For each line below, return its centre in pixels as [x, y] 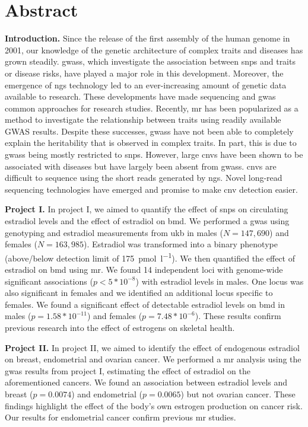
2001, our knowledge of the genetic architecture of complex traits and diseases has [154, 50]
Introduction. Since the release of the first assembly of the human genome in [147, 38]
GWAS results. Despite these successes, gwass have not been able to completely [149, 131]
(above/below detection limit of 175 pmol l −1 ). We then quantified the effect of [150, 257]
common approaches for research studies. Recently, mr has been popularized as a [152, 108]
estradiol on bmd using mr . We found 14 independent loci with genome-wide [144, 270]
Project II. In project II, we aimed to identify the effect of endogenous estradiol [152, 347]
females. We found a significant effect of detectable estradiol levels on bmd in [145, 304]
